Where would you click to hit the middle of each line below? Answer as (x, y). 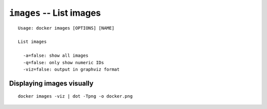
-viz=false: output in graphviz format (71, 69)
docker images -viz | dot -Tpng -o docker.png (75, 96)
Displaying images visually (51, 83)
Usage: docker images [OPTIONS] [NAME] (66, 28)
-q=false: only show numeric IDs (64, 62)
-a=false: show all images (56, 56)
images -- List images (55, 13)
